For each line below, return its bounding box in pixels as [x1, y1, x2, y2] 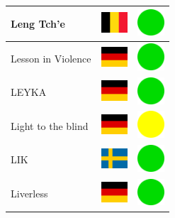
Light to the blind [11, 118, 89, 133]
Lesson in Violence [11, 50, 91, 65]
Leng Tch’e [11, 16, 65, 31]
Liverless [11, 186, 48, 201]
